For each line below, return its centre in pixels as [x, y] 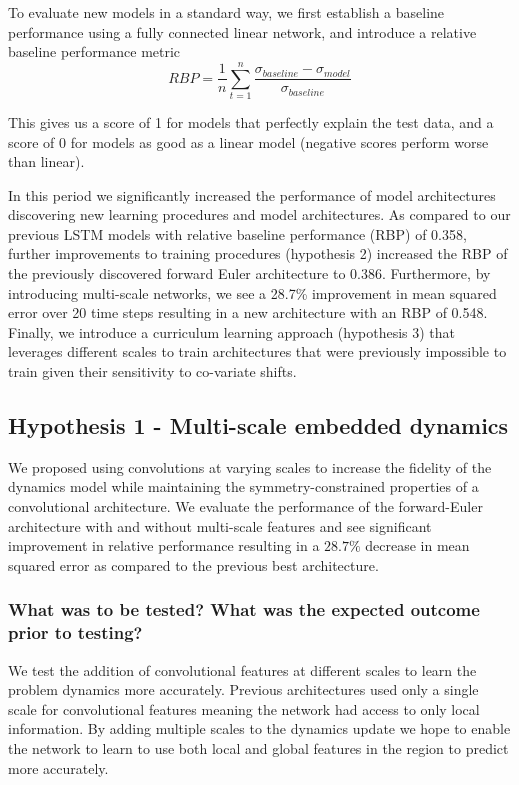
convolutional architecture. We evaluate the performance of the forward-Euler [245, 506]
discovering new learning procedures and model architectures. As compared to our [259, 214]
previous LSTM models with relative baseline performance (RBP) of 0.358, [237, 233]
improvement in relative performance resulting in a [164, 545]
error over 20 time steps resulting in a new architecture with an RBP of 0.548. [248, 312]
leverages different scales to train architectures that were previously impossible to [257, 351]
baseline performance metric [94, 51]
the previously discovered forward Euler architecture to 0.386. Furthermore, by [249, 273]
